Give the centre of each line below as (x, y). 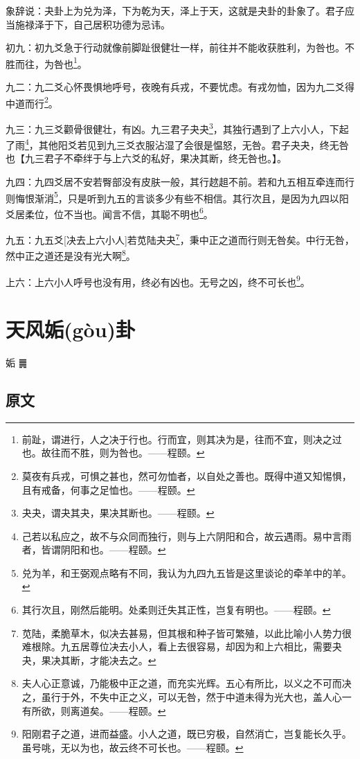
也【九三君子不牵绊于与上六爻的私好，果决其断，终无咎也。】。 (146, 158)
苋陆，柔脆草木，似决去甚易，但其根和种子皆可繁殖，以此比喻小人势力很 (187, 633)
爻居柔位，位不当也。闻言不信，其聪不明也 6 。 (109, 213)
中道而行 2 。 (32, 102)
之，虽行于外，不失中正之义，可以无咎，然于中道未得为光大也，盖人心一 (187, 697)
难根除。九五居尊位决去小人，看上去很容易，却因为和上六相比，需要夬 (182, 646)
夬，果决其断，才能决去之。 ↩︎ (89, 660)
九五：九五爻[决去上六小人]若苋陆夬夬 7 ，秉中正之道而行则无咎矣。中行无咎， (180, 239)
